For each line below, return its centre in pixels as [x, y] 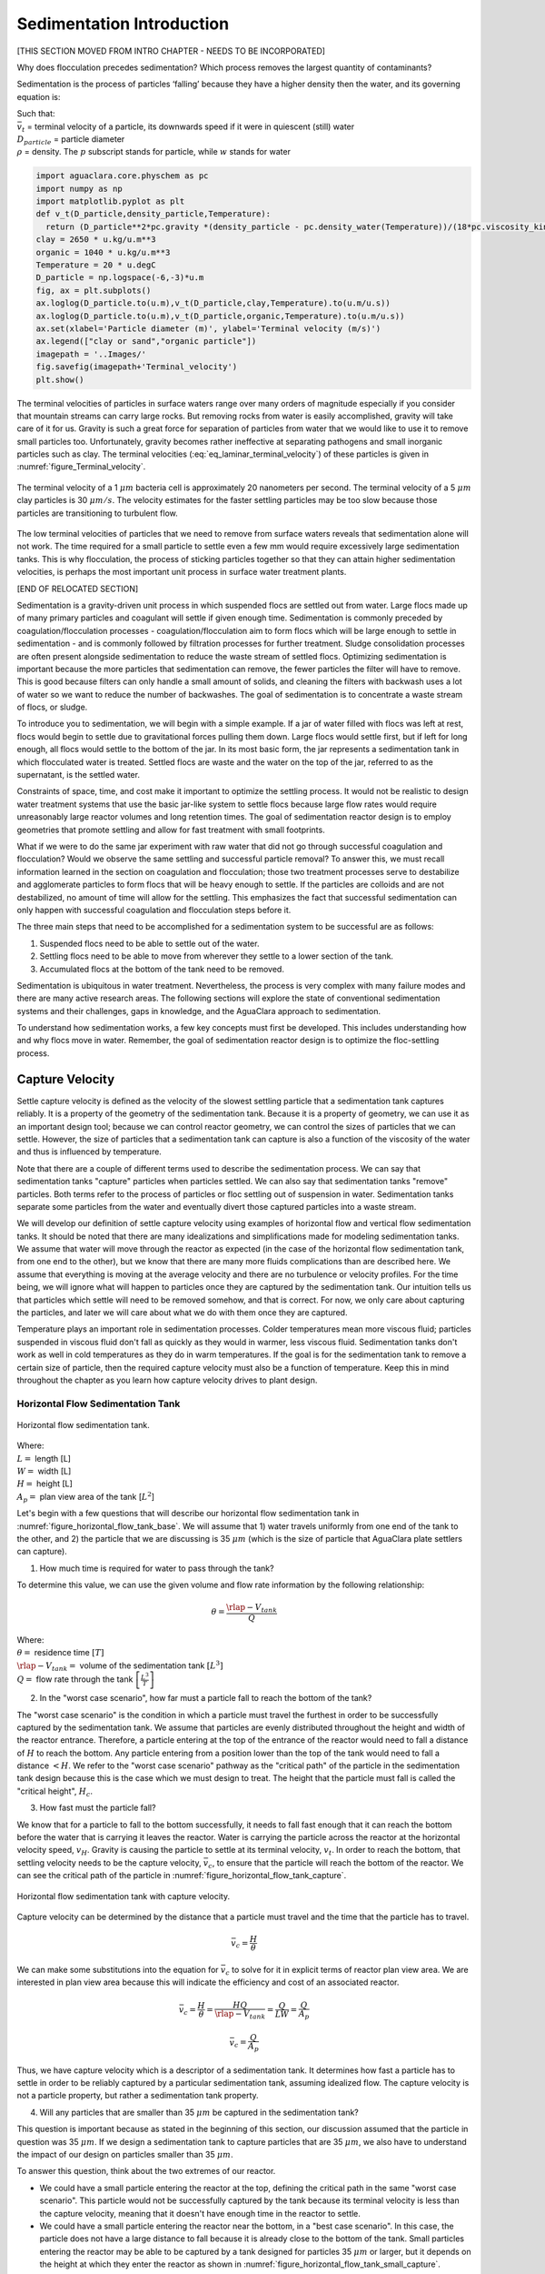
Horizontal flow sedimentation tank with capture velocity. [124, 1896]
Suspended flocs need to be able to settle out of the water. [149, 943]
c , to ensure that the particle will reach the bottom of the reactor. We [336, 1863]
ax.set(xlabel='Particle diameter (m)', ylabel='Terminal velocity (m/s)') [208, 328]
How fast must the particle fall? [98, 1808]
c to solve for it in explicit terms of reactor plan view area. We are [347, 1971]
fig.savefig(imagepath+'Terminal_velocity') [137, 367]
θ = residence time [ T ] [60, 1653]
